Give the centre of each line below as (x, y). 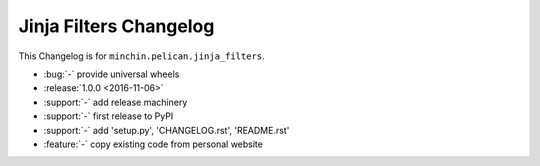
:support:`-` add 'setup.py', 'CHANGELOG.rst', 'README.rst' (166, 130)
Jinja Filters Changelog (116, 26)
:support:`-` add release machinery (115, 102)
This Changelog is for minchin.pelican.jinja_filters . (141, 56)
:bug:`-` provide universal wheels (111, 74)
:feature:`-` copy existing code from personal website (153, 144)
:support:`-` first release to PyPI (108, 116)
